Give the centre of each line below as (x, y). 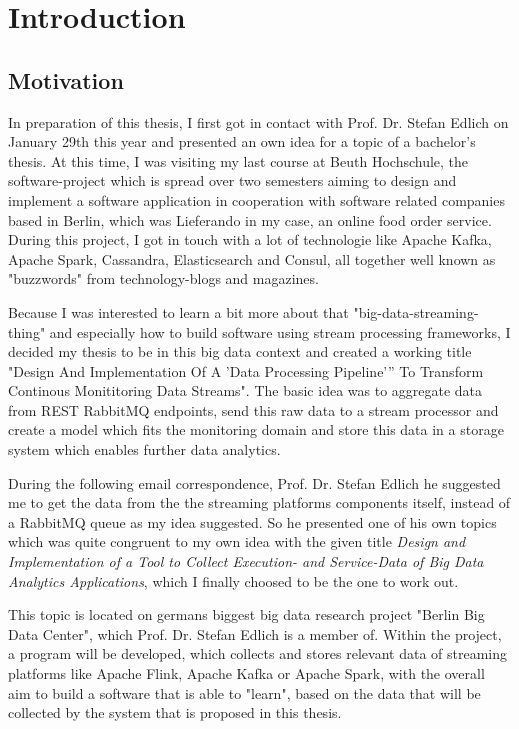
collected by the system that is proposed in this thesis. (175, 712)
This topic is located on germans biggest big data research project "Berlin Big (246, 614)
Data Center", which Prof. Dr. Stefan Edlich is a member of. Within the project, (255, 633)
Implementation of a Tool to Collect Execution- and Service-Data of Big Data (246, 561)
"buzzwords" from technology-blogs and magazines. (163, 278)
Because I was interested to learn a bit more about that (178, 311)
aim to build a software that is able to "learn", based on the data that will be (244, 692)
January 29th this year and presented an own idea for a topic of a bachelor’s (242, 141)
